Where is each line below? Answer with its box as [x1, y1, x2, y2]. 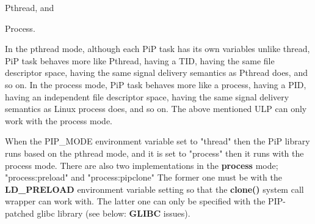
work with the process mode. [5, 114, 112, 127]
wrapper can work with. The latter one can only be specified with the [5, 195, 266, 207]
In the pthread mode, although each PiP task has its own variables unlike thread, [5, 42, 310, 55]
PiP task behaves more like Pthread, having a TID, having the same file [5, 54, 275, 67]
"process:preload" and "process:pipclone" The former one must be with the [5, 171, 282, 184]
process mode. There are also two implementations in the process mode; [5, 159, 278, 171]
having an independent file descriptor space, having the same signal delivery [5, 90, 289, 103]
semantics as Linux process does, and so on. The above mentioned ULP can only [5, 102, 307, 115]
